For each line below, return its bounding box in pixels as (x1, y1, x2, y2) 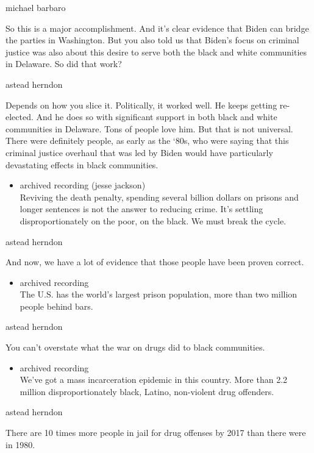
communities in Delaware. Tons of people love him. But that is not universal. (5, 122, 293, 135)
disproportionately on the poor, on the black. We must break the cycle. (20, 214, 287, 227)
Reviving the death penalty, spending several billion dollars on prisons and (20, 190, 299, 203)
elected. (5, 110, 34, 123)
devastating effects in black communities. (5, 158, 159, 171)
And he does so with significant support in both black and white (36, 110, 277, 123)
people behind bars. (20, 299, 93, 312)
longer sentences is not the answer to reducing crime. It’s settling (20, 202, 263, 215)
